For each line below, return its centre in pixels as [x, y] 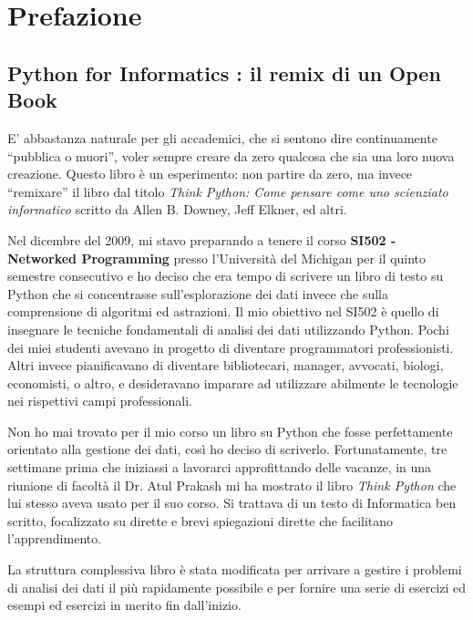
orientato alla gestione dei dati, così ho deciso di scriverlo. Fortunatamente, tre [227, 449]
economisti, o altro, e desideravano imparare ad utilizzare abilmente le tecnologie [233, 382]
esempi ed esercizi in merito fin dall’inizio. [124, 605]
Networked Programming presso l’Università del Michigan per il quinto [217, 258]
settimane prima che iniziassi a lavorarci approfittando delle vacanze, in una [220, 467]
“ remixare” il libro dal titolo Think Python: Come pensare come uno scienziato [228, 191]
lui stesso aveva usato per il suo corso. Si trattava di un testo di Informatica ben [232, 503]
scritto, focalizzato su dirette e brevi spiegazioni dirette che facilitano [201, 520]
